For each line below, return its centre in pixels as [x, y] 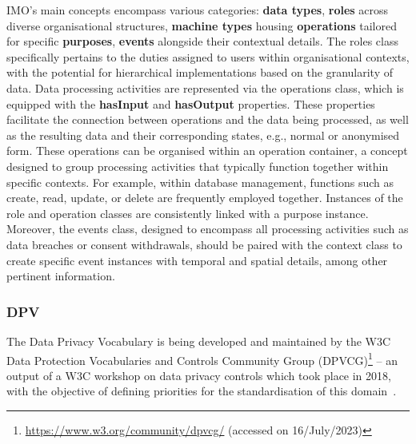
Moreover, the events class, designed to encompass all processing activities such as [208, 229]
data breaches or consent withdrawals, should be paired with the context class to [204, 244]
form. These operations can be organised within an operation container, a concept [207, 151]
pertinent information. [61, 276]
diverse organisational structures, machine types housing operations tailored [202, 25]
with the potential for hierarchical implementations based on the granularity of [200, 72]
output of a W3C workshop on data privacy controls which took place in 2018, [199, 375]
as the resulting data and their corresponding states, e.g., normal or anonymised [203, 135]
